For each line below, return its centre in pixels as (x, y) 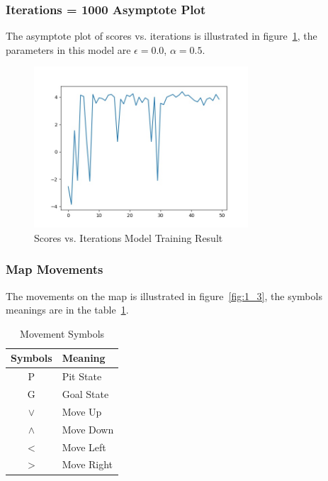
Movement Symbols (62, 333)
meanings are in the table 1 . (67, 310)
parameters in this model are (68, 49)
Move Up (82, 411)
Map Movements (55, 269)
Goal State (85, 394)
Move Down (88, 429)
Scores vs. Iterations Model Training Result (129, 237)
